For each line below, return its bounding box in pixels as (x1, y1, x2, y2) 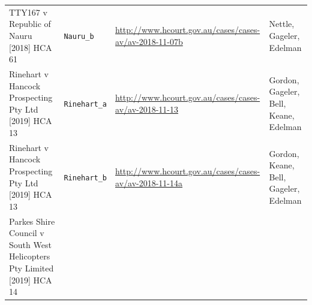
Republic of (9, 17, 51, 30)
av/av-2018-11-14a (115, 176, 183, 189)
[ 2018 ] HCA (9, 41, 52, 53)
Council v (9, 227, 44, 239)
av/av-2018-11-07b (115, 35, 183, 47)
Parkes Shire (9, 215, 55, 227)
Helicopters (9, 250, 50, 262)
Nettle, (269, 17, 295, 30)
